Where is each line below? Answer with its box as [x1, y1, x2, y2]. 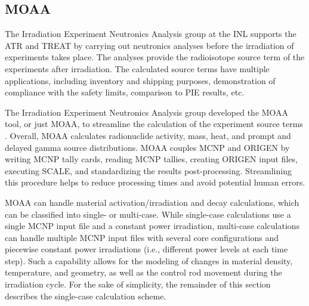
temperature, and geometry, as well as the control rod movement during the [5, 266, 282, 279]
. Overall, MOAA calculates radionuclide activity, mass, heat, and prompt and [5, 129, 291, 141]
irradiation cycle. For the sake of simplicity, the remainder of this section [5, 278, 271, 290]
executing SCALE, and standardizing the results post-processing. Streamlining [5, 164, 292, 177]
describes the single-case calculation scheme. [5, 289, 166, 302]
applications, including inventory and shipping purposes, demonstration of [5, 74, 276, 86]
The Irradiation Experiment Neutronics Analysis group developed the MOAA [5, 106, 289, 118]
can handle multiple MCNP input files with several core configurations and [5, 231, 279, 243]
